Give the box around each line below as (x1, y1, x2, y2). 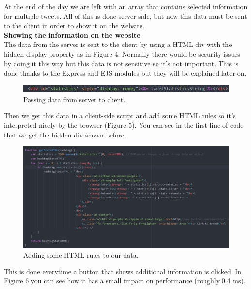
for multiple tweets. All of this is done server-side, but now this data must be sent (4, 11, 247, 21)
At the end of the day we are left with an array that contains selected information (4, 1, 248, 11)
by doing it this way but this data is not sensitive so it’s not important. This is (4, 58, 239, 68)
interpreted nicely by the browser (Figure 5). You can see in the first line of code (4, 120, 244, 130)
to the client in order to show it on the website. (4, 20, 144, 30)
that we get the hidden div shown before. (4, 129, 126, 139)
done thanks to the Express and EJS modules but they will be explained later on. (4, 68, 247, 78)
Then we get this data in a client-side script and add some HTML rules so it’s (4, 110, 236, 121)
